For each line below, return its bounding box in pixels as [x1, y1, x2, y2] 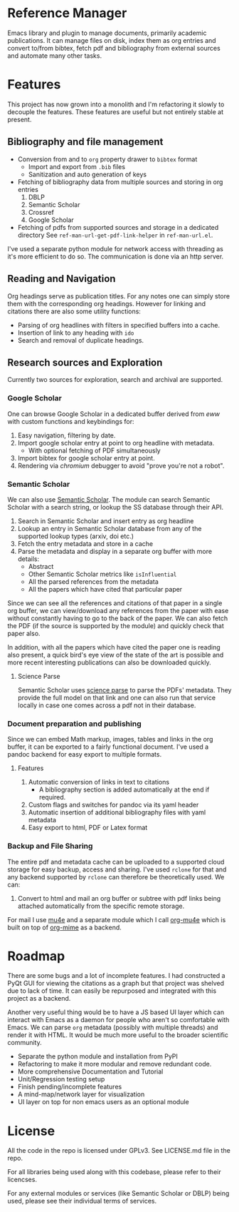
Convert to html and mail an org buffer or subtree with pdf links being [17, 894, 221, 902]
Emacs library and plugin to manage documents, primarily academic [7, 29, 207, 37]
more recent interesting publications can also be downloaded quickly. [7, 658, 211, 667]
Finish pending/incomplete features [17, 1083, 122, 1091]
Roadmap [7, 948, 65, 964]
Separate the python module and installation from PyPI [17, 1052, 178, 1061]
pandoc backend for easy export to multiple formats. [7, 750, 162, 759]
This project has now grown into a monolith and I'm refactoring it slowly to [7, 100, 225, 108]
